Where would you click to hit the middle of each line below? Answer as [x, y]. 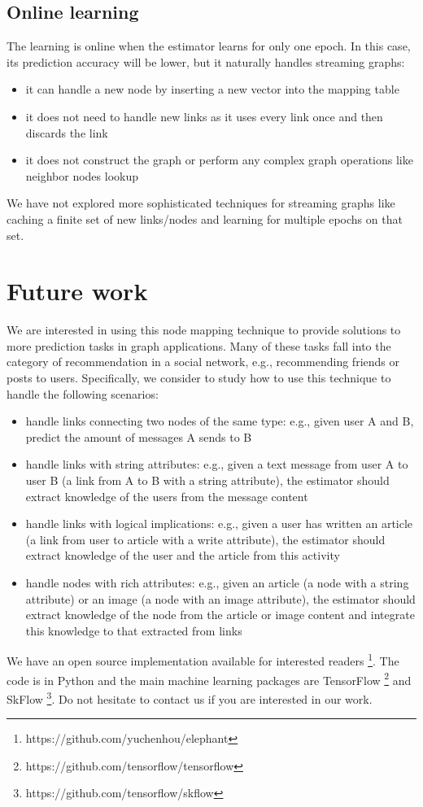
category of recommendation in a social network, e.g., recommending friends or [203, 362]
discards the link [67, 132]
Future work [77, 291]
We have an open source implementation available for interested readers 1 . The [203, 660]
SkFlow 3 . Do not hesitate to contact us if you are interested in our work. [190, 697]
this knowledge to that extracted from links [134, 630]
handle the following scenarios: [83, 393]
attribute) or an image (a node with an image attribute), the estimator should [220, 598]
